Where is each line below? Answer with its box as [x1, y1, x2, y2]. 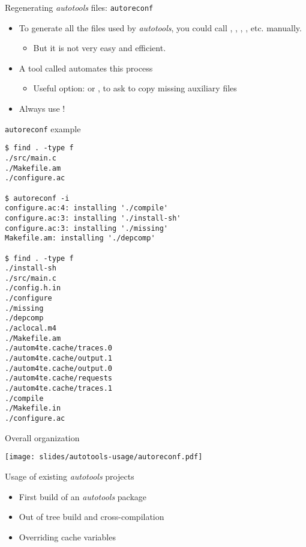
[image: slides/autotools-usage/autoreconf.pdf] [5, 453, 203, 462]
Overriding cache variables [19, 530, 116, 543]
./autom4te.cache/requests [5, 374, 112, 383]
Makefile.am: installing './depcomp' [5, 234, 155, 243]
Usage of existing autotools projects [5, 469, 134, 482]
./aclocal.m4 [5, 324, 56, 333]
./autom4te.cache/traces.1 [5, 384, 112, 393]
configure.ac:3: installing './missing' [5, 224, 169, 233]
